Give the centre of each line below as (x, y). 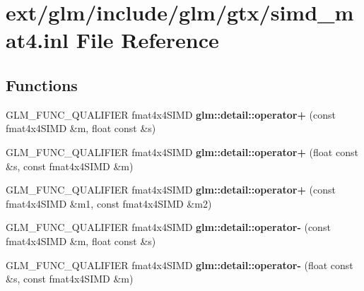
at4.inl (37, 40)
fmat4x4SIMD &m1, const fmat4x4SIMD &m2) (109, 203)
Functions (42, 84)
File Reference (147, 40)
